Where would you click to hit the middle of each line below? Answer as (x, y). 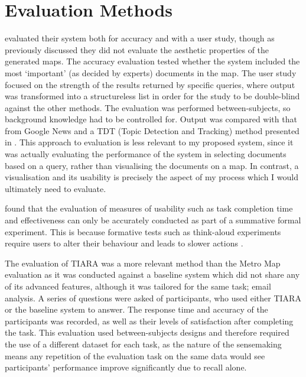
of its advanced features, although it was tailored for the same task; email (138, 286)
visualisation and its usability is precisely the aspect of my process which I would (152, 177)
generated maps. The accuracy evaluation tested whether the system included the (152, 61)
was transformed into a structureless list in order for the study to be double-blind (152, 96)
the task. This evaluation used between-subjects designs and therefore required (147, 332)
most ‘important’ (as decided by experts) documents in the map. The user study (151, 72)
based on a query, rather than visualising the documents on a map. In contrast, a (152, 165)
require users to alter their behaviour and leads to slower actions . (124, 243)
